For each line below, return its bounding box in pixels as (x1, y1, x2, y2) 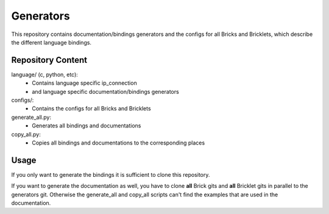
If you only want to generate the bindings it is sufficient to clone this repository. (11, 171, 210, 178)
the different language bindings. (11, 38, 91, 46)
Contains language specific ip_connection (32, 79, 137, 87)
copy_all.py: (11, 130, 41, 138)
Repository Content (11, 55, 88, 65)
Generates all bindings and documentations (32, 122, 141, 129)
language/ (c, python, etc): (11, 71, 79, 78)
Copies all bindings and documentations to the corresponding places (32, 139, 205, 146)
